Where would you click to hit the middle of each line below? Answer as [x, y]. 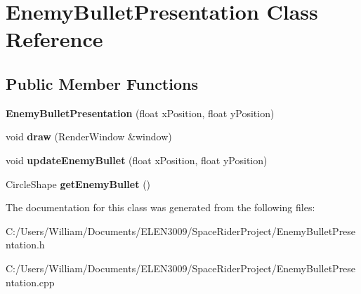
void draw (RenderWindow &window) [89, 136]
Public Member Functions [102, 83]
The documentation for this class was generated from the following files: [160, 207]
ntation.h [25, 245]
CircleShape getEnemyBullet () [78, 183]
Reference [54, 39]
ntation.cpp [30, 282]
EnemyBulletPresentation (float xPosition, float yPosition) [140, 113]
